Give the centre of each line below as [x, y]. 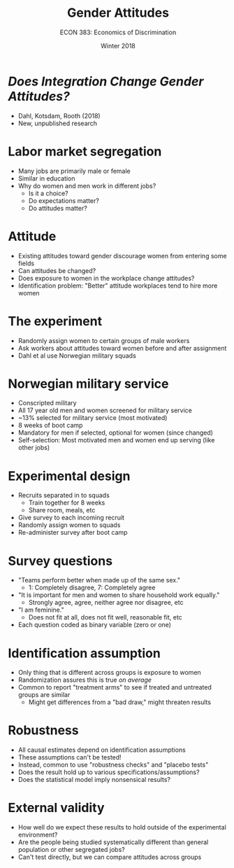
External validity [56, 808]
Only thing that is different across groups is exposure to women [109, 673]
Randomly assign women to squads [69, 525]
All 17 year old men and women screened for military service [105, 410]
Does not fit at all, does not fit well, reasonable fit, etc [105, 617]
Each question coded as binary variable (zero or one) [95, 625]
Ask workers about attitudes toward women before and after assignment [122, 348]
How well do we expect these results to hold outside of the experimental [122, 827]
